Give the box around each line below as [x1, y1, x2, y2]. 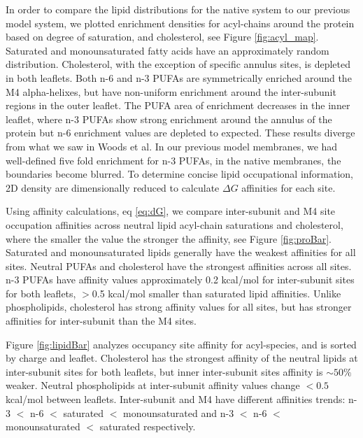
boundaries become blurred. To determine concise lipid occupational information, [6, 167, 354, 181]
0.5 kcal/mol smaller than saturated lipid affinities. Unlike [92, 285, 341, 300]
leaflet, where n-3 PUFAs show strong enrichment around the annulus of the [6, 111, 332, 126]
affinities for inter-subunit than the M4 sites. [6, 313, 197, 328]
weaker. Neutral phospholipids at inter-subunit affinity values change [6, 378, 300, 393]
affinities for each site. [241, 180, 336, 195]
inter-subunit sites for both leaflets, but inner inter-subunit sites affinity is [6, 364, 323, 379]
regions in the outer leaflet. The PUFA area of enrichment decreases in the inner [6, 98, 350, 113]
